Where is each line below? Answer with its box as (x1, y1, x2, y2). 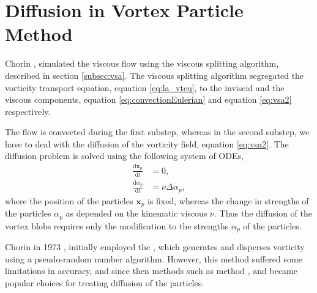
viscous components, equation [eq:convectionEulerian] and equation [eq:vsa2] (5, 93, 292, 106)
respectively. (5, 105, 51, 117)
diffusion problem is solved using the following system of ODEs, (5, 149, 244, 162)
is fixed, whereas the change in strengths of (147, 194, 309, 207)
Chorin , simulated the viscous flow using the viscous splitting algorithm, (5, 57, 279, 70)
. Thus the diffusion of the (214, 207, 312, 220)
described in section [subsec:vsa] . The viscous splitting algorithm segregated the (5, 69, 304, 81)
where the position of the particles (5, 194, 133, 207)
